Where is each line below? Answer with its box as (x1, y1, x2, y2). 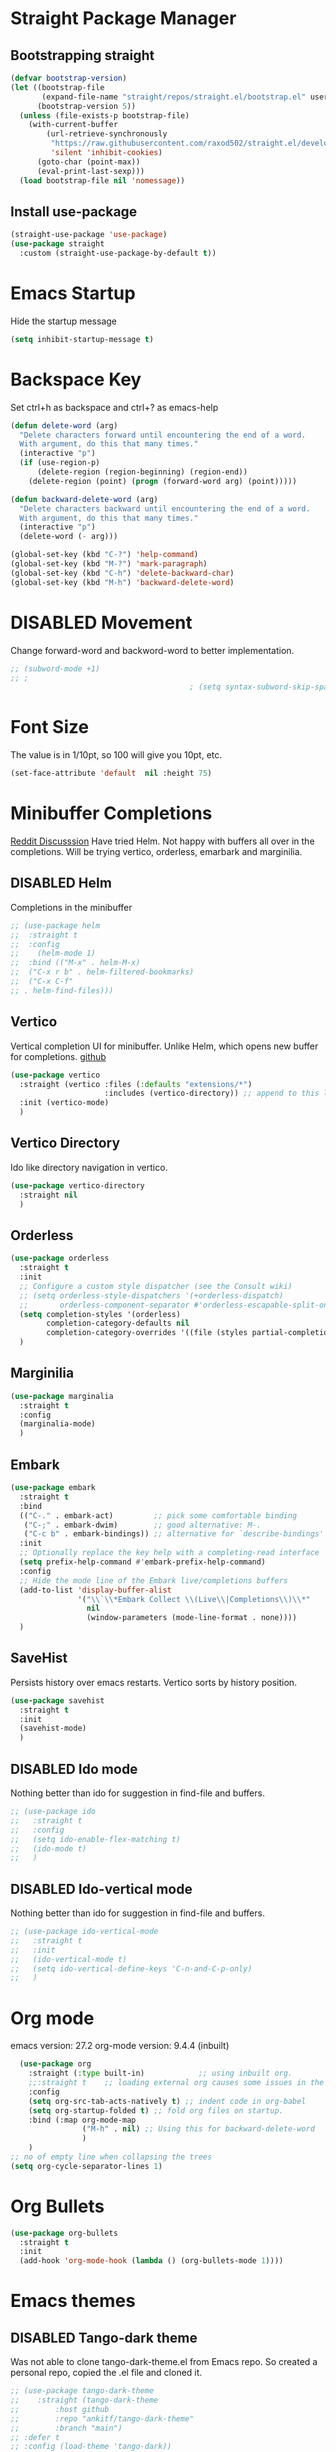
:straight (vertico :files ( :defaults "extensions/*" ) (19, 1079, 253, 1089)
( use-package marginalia (10, 1391, 114, 1401)
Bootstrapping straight (10, 47, 155, 64)
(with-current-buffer (28, 120, 118, 130)
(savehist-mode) (19, 1723, 87, 1734)
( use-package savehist (10, 1695, 105, 1706)
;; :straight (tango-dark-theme (10, 2395, 159, 2406)
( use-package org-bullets (10, 2228, 118, 2238)
